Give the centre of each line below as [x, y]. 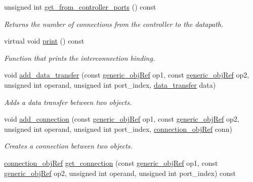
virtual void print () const [44, 41]
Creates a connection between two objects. [68, 146]
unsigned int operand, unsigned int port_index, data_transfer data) [110, 84]
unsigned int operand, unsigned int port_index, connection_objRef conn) [118, 129]
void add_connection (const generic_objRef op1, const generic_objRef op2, [122, 119]
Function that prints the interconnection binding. [80, 58]
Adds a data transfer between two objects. [68, 102]
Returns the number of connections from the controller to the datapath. [114, 24]
